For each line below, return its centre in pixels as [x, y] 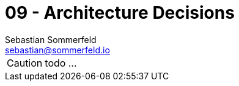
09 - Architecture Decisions [120, 13]
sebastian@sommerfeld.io [57, 50]
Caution [25, 63]
